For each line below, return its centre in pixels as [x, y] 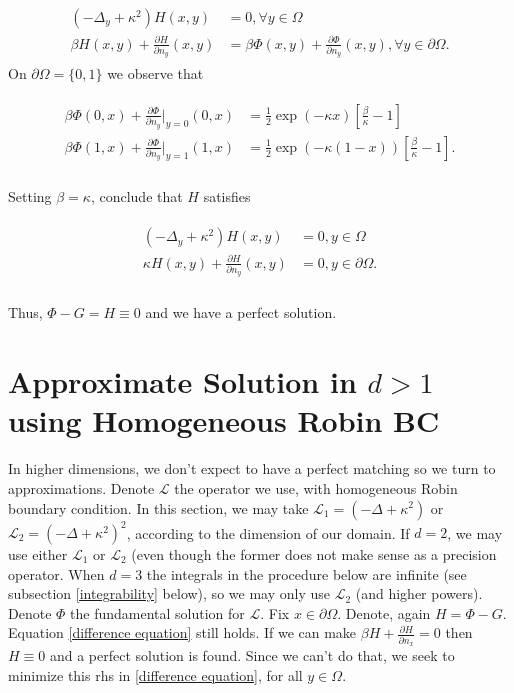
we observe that [155, 73]
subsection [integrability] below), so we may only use [169, 593]
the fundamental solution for [157, 612]
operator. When [56, 573]
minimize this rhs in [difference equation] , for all [155, 674]
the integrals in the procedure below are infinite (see [306, 573]
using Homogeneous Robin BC [224, 420]
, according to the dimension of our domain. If [268, 532]
